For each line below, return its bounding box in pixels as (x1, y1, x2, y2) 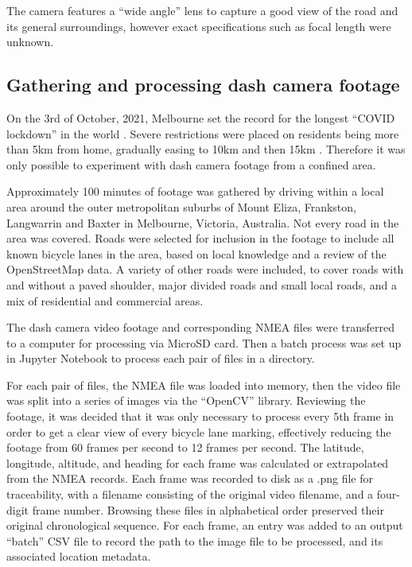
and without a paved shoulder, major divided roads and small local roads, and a (6, 276, 397, 293)
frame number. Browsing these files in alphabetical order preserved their (32, 501, 384, 518)
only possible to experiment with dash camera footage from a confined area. (6, 156, 376, 173)
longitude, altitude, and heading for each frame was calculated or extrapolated (6, 454, 389, 471)
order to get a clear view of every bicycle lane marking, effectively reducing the (6, 423, 391, 440)
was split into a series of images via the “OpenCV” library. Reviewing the (6, 392, 366, 409)
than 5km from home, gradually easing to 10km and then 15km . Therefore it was (6, 141, 406, 157)
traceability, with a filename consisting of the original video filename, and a (6, 486, 374, 503)
